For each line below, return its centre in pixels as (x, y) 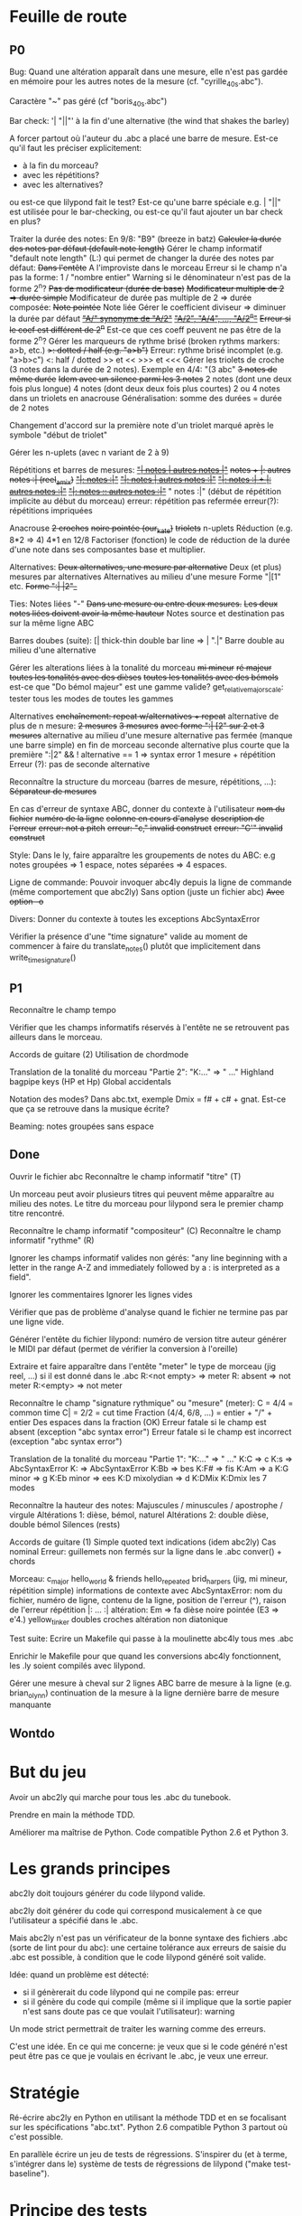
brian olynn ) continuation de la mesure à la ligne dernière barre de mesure (144, 1694)
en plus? (25, 221)
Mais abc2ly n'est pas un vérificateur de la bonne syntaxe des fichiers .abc (149, 1938)
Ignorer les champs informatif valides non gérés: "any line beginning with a (149, 1257)
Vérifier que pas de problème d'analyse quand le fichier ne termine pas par (149, 1311)
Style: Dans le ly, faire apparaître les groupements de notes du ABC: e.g (142, 855)
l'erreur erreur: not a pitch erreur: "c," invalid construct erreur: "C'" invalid (146, 828)
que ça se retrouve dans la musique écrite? (89, 1109)
